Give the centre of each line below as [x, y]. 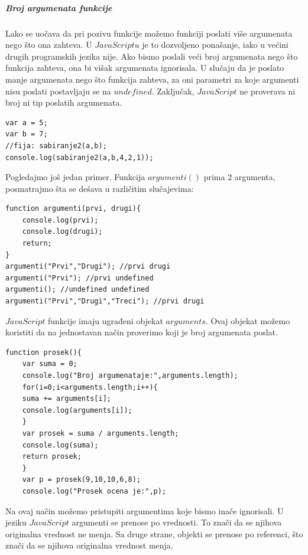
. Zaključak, [173, 91]
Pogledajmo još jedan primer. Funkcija [75, 177]
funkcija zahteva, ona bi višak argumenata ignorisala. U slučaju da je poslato [145, 68]
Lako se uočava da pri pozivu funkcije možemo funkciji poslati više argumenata [149, 33]
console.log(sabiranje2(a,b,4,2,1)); [80, 157]
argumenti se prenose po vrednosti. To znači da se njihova [177, 522]
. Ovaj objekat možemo [248, 320]
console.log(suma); [60, 445]
